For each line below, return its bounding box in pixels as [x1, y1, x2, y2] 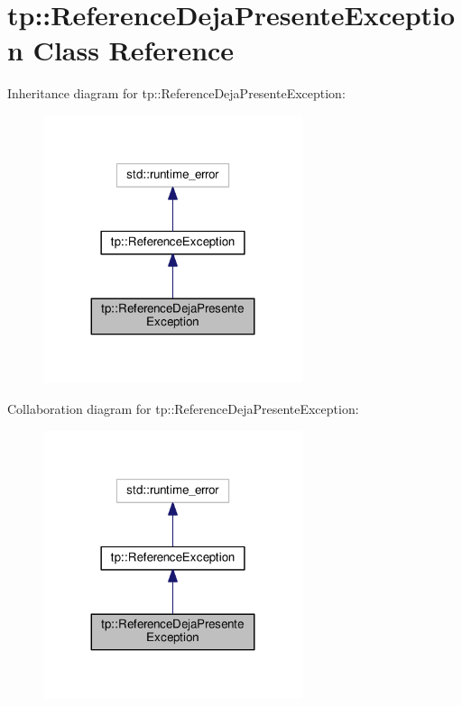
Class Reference [32, 32, 235, 69]
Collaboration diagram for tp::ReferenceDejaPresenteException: [7, 399, 359, 418]
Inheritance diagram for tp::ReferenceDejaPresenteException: [7, 84, 346, 103]
